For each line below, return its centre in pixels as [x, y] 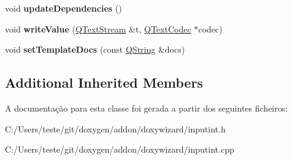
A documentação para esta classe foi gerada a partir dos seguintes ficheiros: [147, 108]
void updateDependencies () [63, 8]
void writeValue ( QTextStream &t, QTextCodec [98, 29]
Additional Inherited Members [104, 82]
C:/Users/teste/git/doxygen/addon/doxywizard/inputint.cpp [120, 149]
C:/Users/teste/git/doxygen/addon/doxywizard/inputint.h [115, 128]
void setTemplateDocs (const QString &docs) [95, 49]
